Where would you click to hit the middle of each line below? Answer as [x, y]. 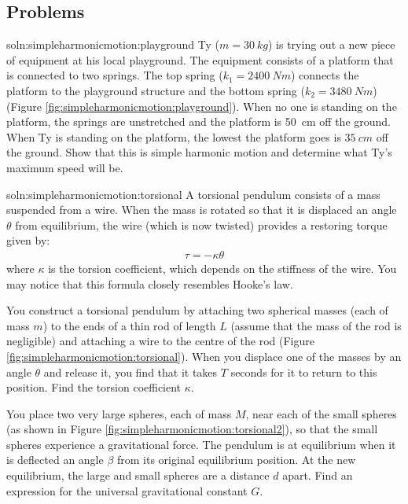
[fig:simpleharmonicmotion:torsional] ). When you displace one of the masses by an [204, 356]
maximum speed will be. [65, 167]
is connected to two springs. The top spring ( [115, 75]
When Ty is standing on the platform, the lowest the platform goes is [174, 136]
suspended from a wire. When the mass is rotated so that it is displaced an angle [202, 210]
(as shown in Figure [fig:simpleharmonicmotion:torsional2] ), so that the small [192, 429]
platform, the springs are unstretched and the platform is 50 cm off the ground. [199, 121]
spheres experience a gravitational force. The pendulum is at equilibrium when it [201, 444]
